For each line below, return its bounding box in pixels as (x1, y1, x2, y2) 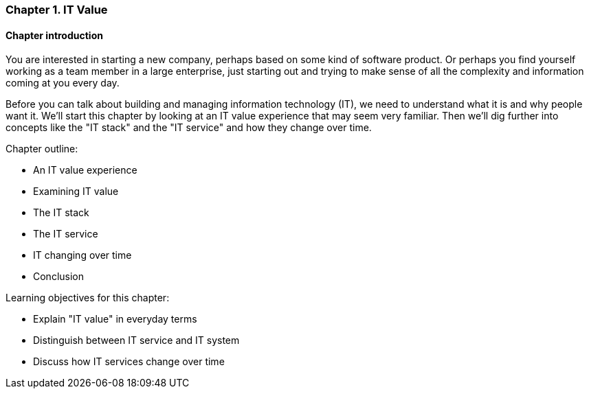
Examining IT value (33, 185, 119, 198)
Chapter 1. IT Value (5, 3, 108, 16)
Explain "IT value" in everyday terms (33, 313, 197, 325)
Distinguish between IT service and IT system (33, 334, 240, 347)
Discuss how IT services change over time (33, 356, 225, 368)
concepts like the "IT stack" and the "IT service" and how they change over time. (5, 121, 372, 134)
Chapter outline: (5, 143, 78, 155)
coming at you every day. (5, 77, 120, 89)
